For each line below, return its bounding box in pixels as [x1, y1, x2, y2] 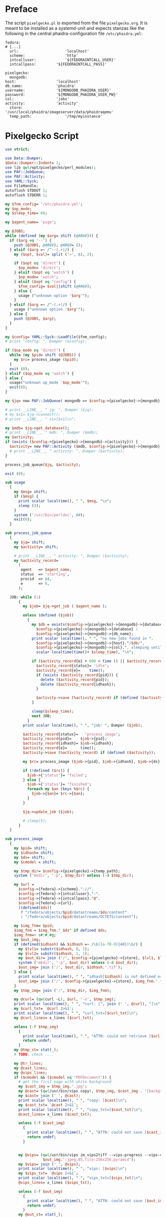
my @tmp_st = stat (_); [14, 1047, 58, 1053]
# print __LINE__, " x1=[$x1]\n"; [5, 416, 77, 421]
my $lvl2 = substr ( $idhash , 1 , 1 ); [18, 951, 90, 956]
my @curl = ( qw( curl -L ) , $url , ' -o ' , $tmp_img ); [14, 997, 116, 1002]
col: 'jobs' [5, 96, 70, 101]
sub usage [5, 480, 26, 485]
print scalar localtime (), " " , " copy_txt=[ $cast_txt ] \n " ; [18, 1107, 143, 1112]
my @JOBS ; [5, 229, 26, 234]
